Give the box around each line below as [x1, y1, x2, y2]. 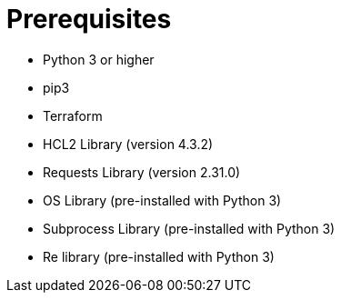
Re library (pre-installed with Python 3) [43, 248, 275, 265]
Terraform [43, 107, 103, 124]
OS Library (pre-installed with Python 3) [43, 192, 282, 208]
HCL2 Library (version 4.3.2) [43, 135, 214, 152]
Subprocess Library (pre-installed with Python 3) [43, 220, 336, 236]
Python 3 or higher [43, 51, 155, 67]
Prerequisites [6, 4, 172, 35]
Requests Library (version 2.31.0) [43, 164, 241, 180]
